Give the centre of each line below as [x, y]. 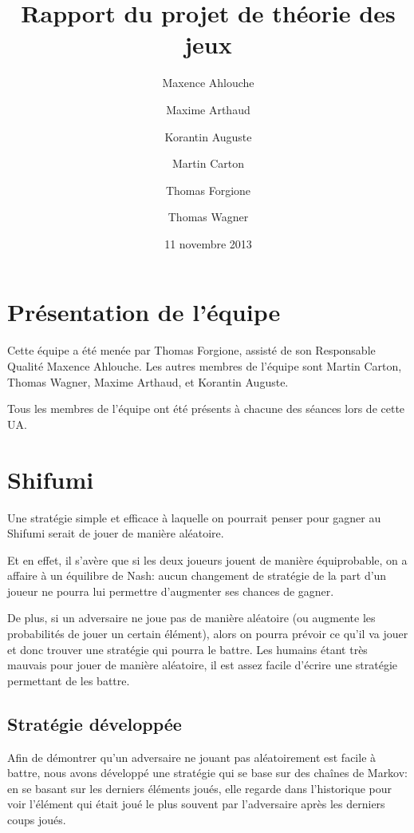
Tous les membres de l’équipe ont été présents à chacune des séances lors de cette [206, 409]
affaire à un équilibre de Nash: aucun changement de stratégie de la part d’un [197, 575]
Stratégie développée [95, 723]
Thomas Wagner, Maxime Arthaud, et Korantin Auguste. [148, 381]
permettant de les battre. [69, 680]
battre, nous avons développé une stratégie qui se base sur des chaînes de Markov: [208, 773]
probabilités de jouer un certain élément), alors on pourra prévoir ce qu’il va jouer [208, 634]
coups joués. [37, 820]
